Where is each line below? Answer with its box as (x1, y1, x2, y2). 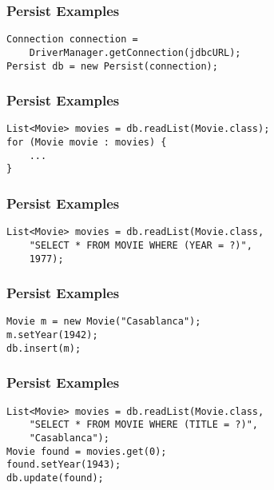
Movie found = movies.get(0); (6, 445, 167, 457)
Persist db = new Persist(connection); (6, 60, 218, 72)
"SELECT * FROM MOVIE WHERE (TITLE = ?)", (29, 419, 258, 431)
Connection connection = (6, 34, 138, 46)
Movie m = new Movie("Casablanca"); (6, 316, 201, 328)
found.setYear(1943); (6, 459, 121, 471)
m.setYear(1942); (6, 329, 98, 341)
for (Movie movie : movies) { (6, 137, 167, 149)
